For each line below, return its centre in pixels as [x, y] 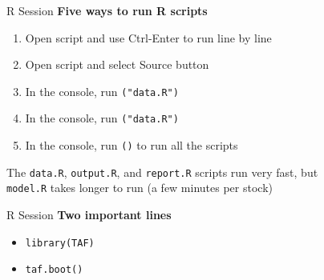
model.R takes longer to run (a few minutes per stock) [140, 188]
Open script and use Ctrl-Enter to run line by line [148, 37]
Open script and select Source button [117, 64]
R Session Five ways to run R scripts [107, 10]
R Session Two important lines [89, 215]
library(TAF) [60, 243]
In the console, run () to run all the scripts [132, 145]
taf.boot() [54, 270]
